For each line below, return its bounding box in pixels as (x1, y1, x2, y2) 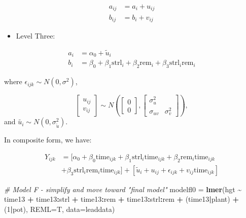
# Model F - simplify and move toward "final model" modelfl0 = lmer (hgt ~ (4, 184, 242, 194)
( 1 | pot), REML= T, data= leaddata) (4, 203, 115, 214)
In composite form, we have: (4, 134, 92, 145)
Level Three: (16, 30, 55, 41)
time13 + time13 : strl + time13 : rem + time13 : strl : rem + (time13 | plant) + (4, 194, 239, 204)
